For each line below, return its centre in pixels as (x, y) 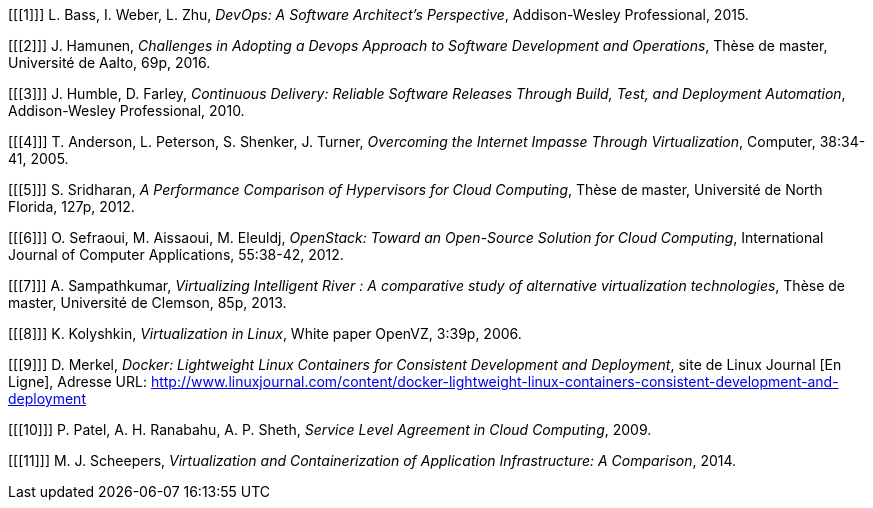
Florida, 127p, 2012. (71, 206)
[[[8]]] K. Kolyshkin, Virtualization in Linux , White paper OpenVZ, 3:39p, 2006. (265, 333)
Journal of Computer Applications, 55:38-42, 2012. (176, 254)
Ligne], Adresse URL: (77, 381)
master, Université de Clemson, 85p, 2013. (147, 302)
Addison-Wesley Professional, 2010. (126, 110)
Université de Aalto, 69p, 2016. (109, 62)
